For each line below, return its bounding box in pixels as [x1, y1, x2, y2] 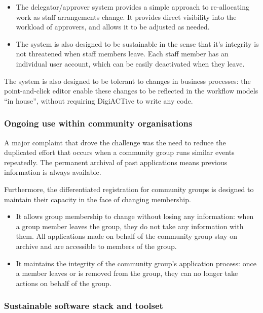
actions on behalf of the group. [16, 277, 111, 288]
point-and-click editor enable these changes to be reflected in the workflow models [4, 85, 258, 96]
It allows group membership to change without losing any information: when [16, 211, 254, 222]
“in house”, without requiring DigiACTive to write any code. [4, 95, 193, 106]
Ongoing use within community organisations [4, 117, 193, 130]
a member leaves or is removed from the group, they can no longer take [16, 268, 238, 278]
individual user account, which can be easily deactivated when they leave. [16, 58, 245, 69]
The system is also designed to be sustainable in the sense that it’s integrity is [16, 38, 259, 49]
